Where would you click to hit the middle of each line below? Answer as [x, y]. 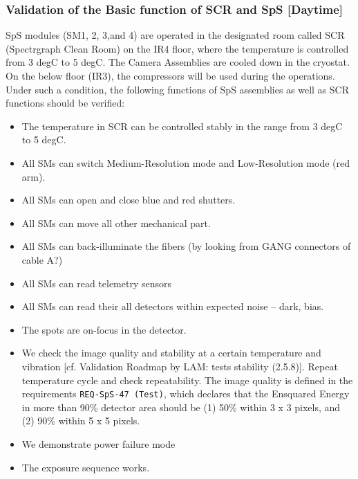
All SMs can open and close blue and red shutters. [129, 200]
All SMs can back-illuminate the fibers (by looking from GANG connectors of [186, 246]
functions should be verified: [65, 103]
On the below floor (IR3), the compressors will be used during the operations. [170, 75]
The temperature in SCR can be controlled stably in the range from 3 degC [182, 126]
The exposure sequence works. [86, 467]
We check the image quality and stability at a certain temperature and [171, 353]
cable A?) [42, 259]
